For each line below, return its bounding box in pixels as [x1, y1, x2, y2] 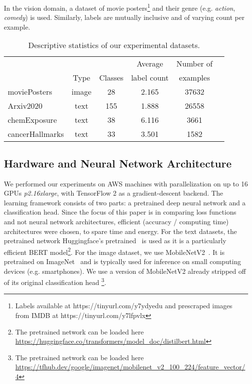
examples [179, 72, 210, 83]
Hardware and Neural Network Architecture [4, 155, 232, 170]
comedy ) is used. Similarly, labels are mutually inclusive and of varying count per [4, 12, 245, 22]
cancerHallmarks [8, 128, 64, 140]
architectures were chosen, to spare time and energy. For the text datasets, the [4, 226, 237, 236]
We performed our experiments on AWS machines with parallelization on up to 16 [4, 178, 248, 188]
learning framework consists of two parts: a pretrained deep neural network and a [4, 197, 246, 207]
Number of [176, 58, 213, 69]
